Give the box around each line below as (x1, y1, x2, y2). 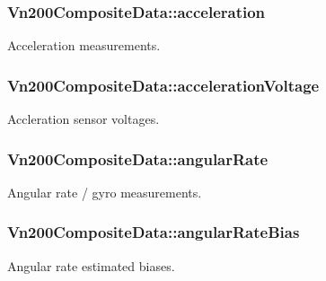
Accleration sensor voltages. (7, 110, 160, 128)
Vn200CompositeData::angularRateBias (7, 221, 300, 243)
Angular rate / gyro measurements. (7, 182, 202, 201)
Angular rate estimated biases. (7, 256, 175, 275)
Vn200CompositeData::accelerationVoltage (7, 74, 320, 96)
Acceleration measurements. (7, 36, 161, 55)
